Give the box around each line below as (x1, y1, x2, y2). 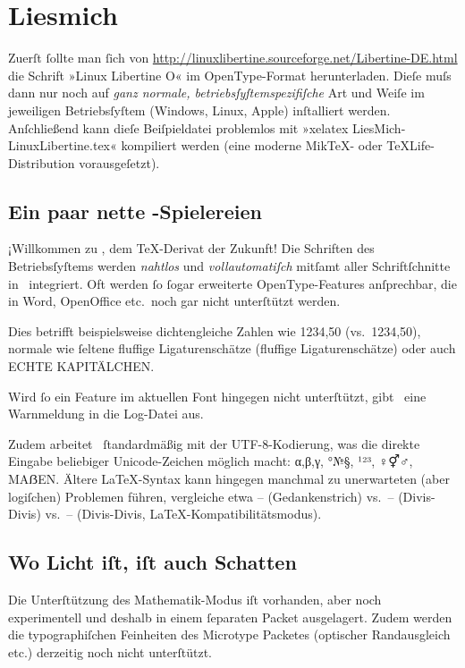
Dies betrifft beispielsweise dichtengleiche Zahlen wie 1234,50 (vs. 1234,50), (8, 321, 421, 340)
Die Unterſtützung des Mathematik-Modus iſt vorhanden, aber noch (8, 590, 382, 608)
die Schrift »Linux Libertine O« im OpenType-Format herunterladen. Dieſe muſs (8, 65, 452, 84)
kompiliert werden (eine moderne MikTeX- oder (121, 136, 383, 155)
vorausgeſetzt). (79, 153, 160, 172)
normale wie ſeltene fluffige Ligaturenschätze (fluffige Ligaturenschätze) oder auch (8, 339, 456, 358)
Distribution (8, 153, 75, 172)
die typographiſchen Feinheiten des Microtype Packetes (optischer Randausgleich (8, 625, 451, 644)
